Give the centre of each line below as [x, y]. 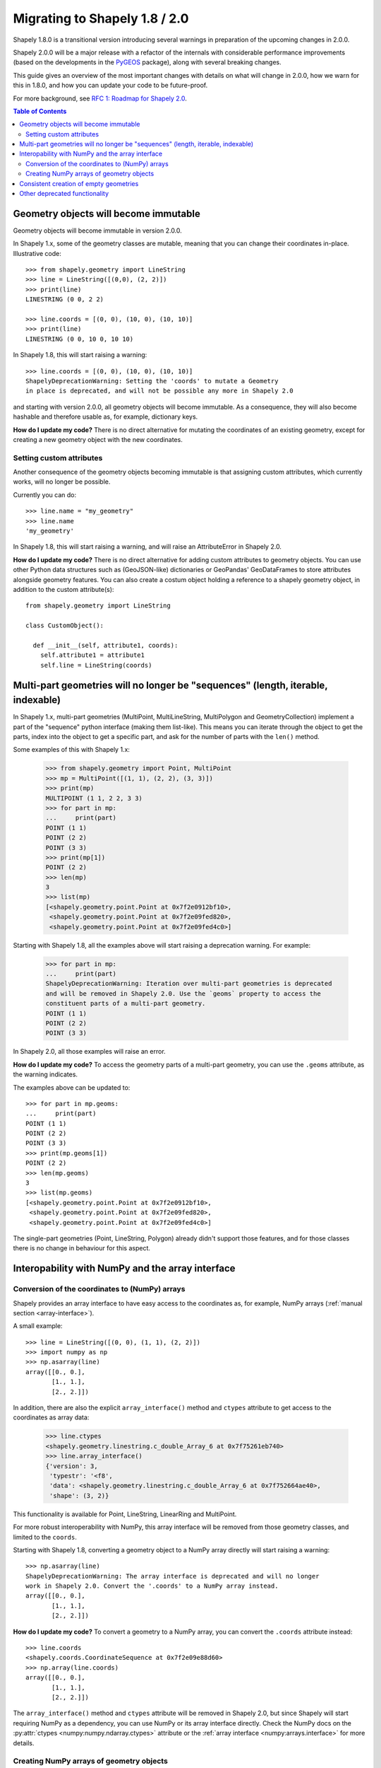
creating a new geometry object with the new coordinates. [98, 439]
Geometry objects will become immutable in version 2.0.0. [98, 231]
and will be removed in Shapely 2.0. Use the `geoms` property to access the [183, 993]
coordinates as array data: [51, 1417]
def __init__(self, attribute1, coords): [105, 645]
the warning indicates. [45, 1074]
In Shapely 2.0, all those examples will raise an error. [89, 1052]
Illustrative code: [37, 253]
